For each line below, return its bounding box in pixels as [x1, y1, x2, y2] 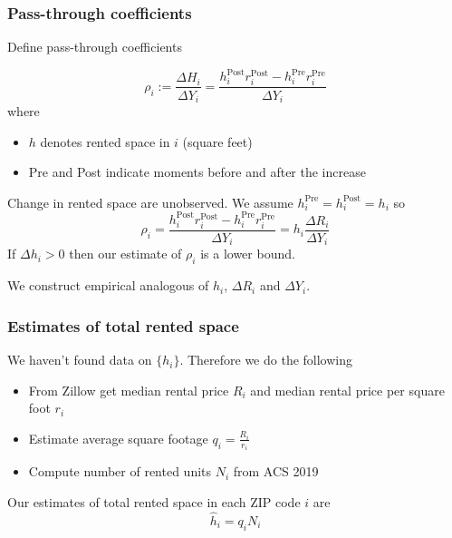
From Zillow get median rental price [28, 380, 229, 399]
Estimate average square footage [28, 428, 208, 447]
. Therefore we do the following [179, 350, 353, 369]
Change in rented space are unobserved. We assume [7, 192, 293, 211]
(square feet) [182, 132, 253, 151]
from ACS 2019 [233, 462, 319, 481]
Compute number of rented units [28, 462, 212, 481]
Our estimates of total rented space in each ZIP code [7, 492, 301, 511]
